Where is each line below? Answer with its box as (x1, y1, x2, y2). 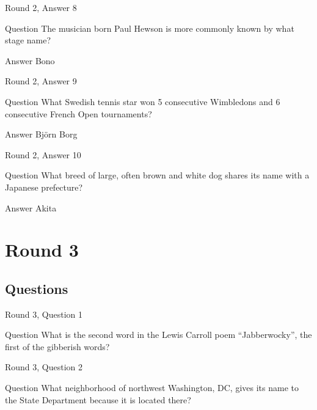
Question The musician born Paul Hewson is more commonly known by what (5, 21, 294, 34)
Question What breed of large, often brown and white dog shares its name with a (5, 169, 310, 181)
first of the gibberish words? (5, 340, 110, 353)
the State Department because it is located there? (5, 393, 191, 406)
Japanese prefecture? (5, 180, 83, 193)
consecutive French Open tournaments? (5, 107, 152, 120)
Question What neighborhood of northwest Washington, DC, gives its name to (5, 381, 299, 394)
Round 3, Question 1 (5, 307, 83, 320)
